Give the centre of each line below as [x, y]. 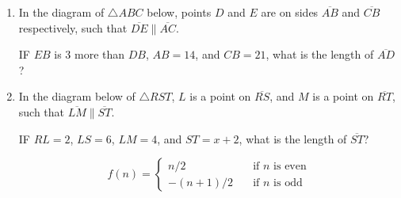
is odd [288, 183]
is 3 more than [90, 54]
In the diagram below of [77, 96]
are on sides [290, 12]
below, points [179, 12]
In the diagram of [61, 12]
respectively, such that [73, 27]
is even [290, 166]
